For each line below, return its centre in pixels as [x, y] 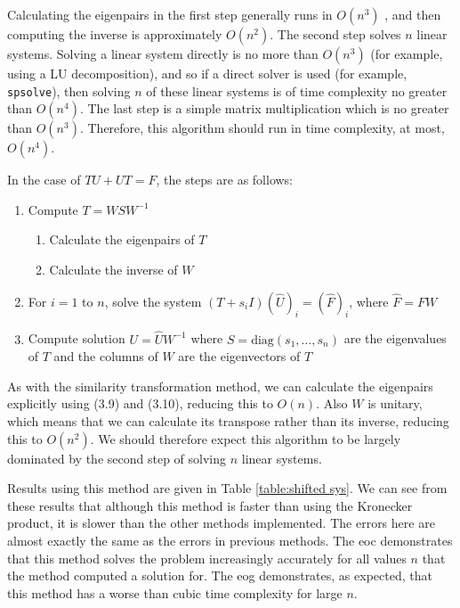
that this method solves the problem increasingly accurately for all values [207, 558]
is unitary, [395, 403]
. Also [332, 403]
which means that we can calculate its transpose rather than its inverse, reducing [228, 421]
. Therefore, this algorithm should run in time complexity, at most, [262, 128]
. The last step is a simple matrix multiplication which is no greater [264, 108]
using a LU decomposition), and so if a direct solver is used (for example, [207, 73]
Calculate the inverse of [113, 270]
